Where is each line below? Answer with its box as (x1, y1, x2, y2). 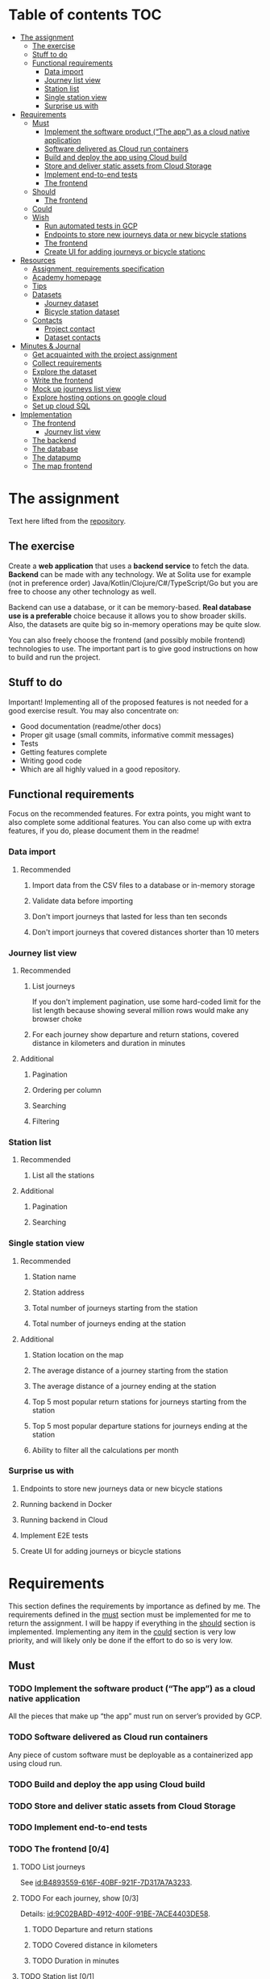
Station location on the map (31, 1349, 124, 1359)
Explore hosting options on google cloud (31, 392, 167, 402)
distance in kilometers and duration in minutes (31, 1038, 185, 1048)
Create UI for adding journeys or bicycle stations (19, 1546, 181, 1555)
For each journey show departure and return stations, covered (31, 1029, 239, 1039)
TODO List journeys (19, 1862, 86, 1872)
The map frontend (31, 461, 93, 471)
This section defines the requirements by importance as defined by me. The (8, 1600, 260, 1611)
